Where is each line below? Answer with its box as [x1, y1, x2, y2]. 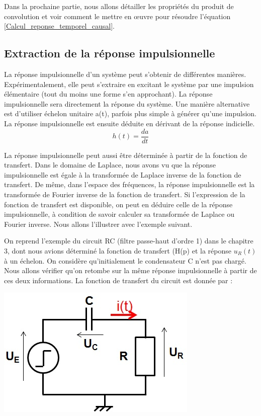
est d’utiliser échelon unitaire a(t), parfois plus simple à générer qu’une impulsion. [4, 108, 256, 119]
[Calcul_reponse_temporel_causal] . [4, 21, 115, 31]
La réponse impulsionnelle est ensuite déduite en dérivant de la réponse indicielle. [4, 118, 255, 128]
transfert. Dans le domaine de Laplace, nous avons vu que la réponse [4, 159, 216, 170]
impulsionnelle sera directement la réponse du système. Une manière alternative [4, 98, 250, 109]
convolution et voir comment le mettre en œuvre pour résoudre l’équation [4, 11, 231, 21]
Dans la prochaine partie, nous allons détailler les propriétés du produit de [4, 1, 234, 11]
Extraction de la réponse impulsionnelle [4, 45, 215, 61]
